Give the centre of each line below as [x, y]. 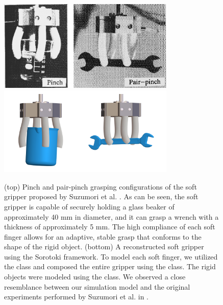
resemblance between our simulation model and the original [97, 286]
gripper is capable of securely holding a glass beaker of [89, 206]
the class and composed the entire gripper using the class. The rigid [110, 266]
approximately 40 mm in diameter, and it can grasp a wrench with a [111, 216]
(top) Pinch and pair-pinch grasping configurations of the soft [101, 186]
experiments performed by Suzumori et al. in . [76, 297]
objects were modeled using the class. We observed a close [95, 277]
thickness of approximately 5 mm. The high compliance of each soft [110, 227]
